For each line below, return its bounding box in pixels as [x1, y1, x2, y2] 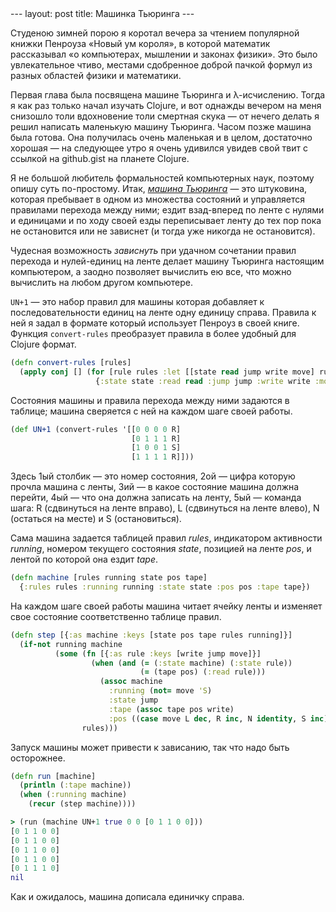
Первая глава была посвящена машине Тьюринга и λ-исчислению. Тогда [10, 89, 326, 101]
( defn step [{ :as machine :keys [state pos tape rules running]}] [10, 630, 293, 640]
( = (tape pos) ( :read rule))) [139, 667, 267, 677]
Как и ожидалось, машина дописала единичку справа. [10, 891, 245, 903]
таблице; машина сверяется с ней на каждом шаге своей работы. [10, 405, 293, 417]
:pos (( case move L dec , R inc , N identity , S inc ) [108, 713, 329, 724]
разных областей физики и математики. [10, 70, 182, 81]
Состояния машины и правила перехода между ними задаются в [10, 394, 290, 406]
